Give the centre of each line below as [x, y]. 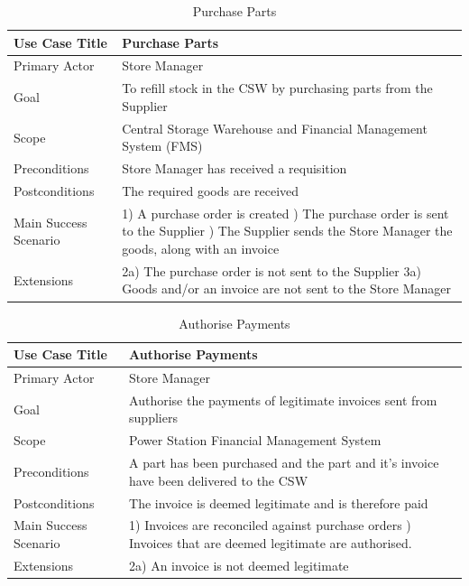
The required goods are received [211, 191]
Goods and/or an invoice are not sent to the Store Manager [286, 288]
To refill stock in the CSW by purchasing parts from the [277, 88]
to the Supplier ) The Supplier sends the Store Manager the [287, 231]
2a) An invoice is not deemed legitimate [239, 565]
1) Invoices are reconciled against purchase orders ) [270, 525]
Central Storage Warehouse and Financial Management [275, 128]
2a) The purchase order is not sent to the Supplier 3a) [271, 270]
